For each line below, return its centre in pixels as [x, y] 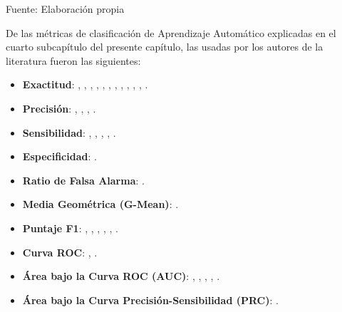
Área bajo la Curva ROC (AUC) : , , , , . [121, 276]
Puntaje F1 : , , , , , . [70, 228]
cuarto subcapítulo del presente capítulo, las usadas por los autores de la [165, 47]
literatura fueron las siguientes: [73, 60]
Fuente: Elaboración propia [65, 9]
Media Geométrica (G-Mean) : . [100, 204]
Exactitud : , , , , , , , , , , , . [85, 84]
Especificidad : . [59, 156]
